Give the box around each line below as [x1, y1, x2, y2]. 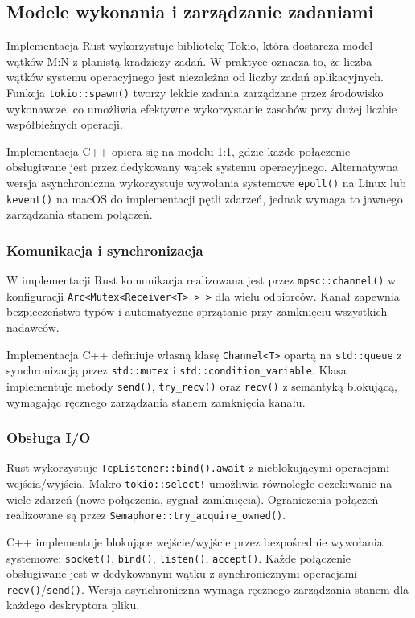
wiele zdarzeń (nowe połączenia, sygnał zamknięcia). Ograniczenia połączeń [6, 490, 379, 507]
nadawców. [6, 319, 60, 336]
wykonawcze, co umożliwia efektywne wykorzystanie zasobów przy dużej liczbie [6, 100, 397, 117]
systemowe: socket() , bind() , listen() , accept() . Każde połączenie [6, 549, 351, 566]
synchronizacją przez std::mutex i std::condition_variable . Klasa [6, 362, 347, 379]
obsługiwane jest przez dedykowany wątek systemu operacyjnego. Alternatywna [6, 158, 398, 175]
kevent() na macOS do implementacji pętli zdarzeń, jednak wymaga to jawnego [6, 190, 403, 207]
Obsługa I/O [6, 428, 91, 448]
